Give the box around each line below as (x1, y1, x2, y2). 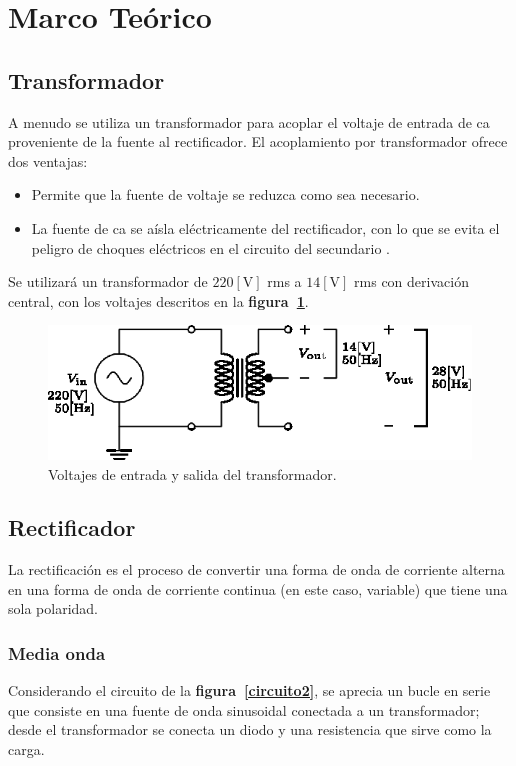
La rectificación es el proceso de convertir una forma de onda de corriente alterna (8, 559, 505, 580)
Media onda (8, 641, 106, 665)
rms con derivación (354, 271, 469, 292)
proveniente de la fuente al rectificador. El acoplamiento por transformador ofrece (8, 131, 508, 152)
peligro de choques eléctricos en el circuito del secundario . (31, 237, 390, 258)
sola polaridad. (8, 598, 98, 619)
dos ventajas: (8, 150, 88, 171)
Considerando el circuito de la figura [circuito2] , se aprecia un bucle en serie (8, 680, 491, 701)
